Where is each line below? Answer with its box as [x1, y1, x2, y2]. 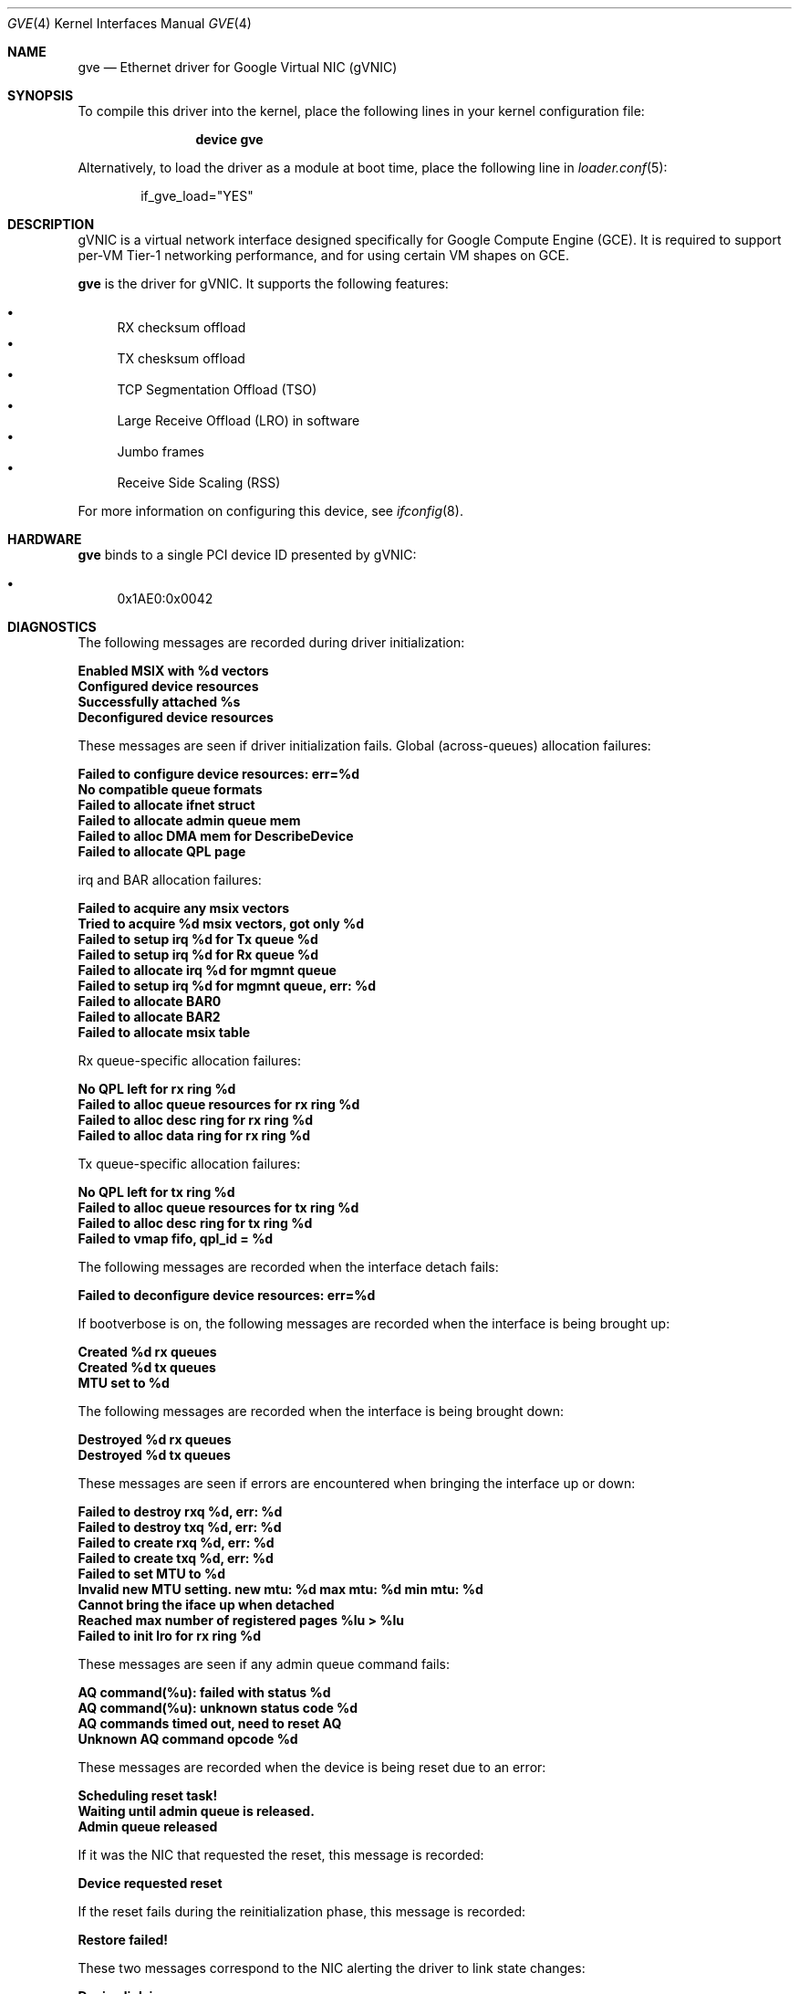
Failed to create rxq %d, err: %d [78, 1535, 275, 1550]
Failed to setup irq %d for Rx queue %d [78, 947, 319, 962]
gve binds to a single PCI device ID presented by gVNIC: [78, 547, 417, 562]
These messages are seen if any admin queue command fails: [78, 1656, 450, 1672]
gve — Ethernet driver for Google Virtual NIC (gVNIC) [78, 59, 398, 75]
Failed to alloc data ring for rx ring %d [78, 1128, 311, 1143]
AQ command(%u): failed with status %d [78, 1684, 331, 1700]
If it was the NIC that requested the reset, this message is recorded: [78, 1847, 484, 1863]
